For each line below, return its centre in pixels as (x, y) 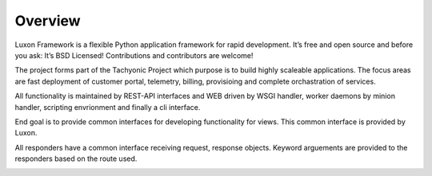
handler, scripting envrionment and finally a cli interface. (108, 107)
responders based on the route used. (76, 158)
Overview (48, 21)
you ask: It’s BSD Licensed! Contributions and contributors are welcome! (134, 55)
